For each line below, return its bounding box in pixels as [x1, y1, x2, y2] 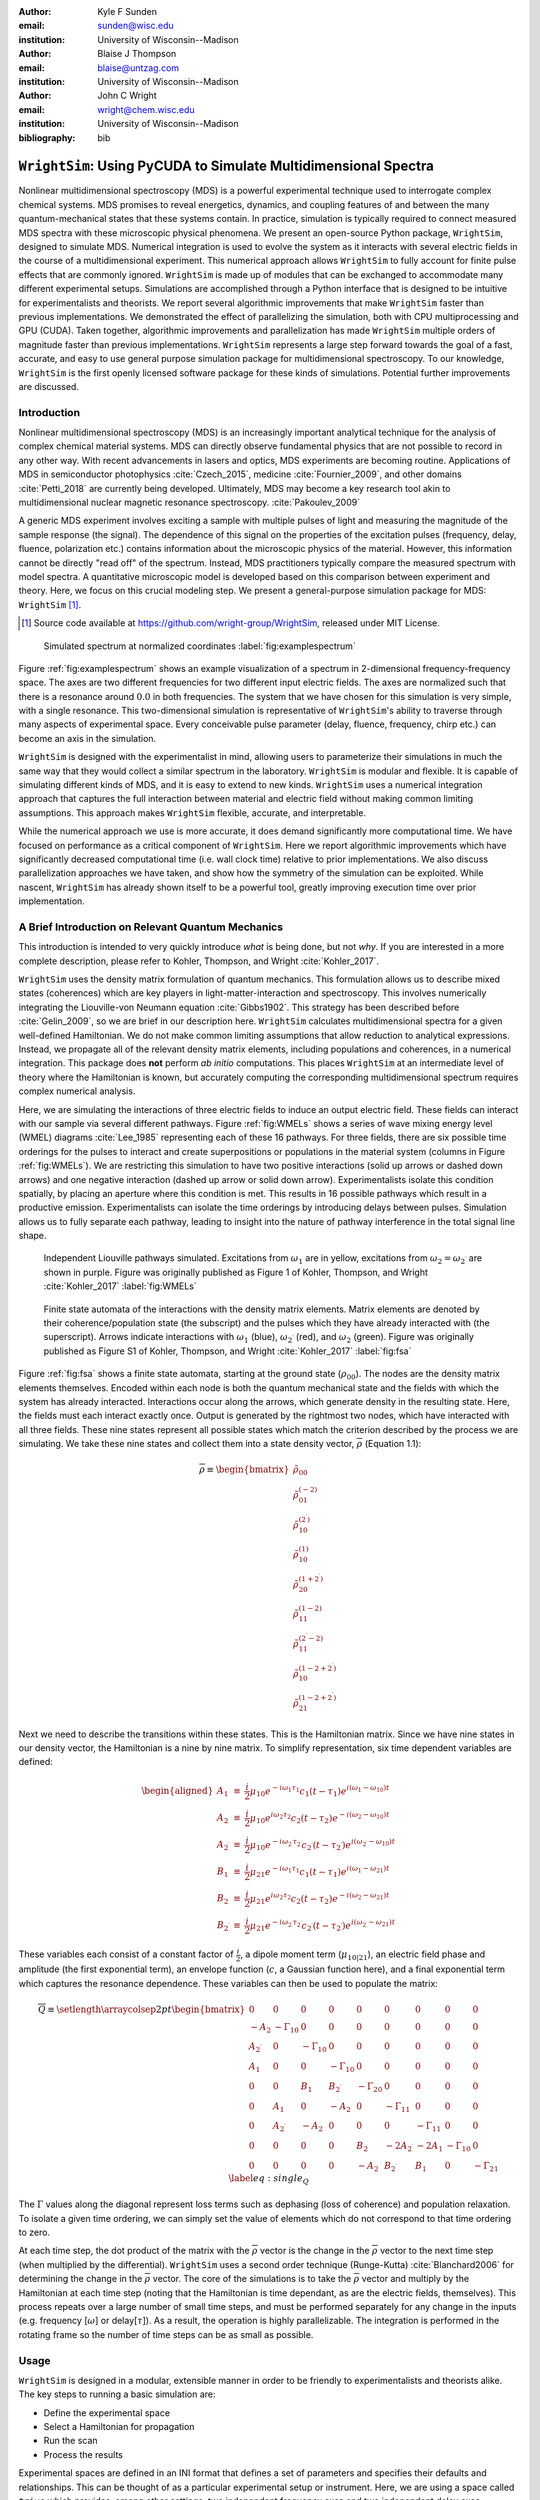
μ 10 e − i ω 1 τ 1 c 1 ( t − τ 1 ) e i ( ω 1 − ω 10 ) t [250, 1783, 390, 1799]
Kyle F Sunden [97, 6, 158, 17]
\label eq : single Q [228, 2172, 310, 2186]
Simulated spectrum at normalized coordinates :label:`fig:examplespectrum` [43, 640, 357, 652]
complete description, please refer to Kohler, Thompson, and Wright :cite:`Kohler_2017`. [18, 955, 380, 967]
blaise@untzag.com [97, 61, 180, 74]
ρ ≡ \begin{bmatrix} [199, 1464, 290, 1475]
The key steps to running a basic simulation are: [18, 2388, 216, 2400]
